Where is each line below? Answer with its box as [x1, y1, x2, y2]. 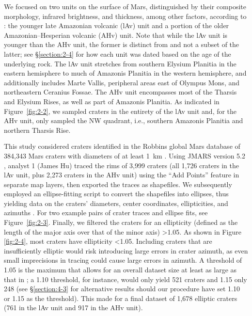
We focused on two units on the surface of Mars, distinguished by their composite [4, 1, 246, 11]
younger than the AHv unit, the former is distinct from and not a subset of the [4, 39, 239, 49]
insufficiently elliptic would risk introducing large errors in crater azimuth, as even [4, 245, 248, 255]
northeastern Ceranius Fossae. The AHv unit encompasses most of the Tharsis [4, 87, 237, 97]
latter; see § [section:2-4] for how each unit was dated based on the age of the [4, 48, 231, 59]
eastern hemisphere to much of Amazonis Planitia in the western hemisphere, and [4, 68, 247, 78]
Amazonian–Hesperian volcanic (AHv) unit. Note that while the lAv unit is [4, 30, 228, 40]
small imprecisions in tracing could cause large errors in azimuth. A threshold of [4, 255, 242, 265]
